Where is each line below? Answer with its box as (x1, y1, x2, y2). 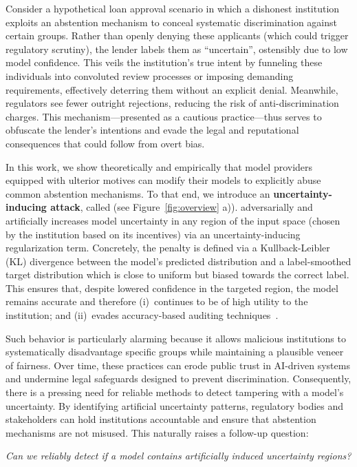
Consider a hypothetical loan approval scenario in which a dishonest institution (6, 1, 340, 15)
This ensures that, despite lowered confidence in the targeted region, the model (6, 280, 338, 295)
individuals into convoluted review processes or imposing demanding (6, 68, 294, 83)
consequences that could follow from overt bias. (6, 136, 205, 150)
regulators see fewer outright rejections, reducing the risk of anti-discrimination (6, 96, 339, 110)
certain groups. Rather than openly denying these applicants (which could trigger (6, 28, 349, 43)
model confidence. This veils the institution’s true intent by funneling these (6, 55, 323, 70)
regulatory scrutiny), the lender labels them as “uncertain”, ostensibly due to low (6, 41, 348, 56)
